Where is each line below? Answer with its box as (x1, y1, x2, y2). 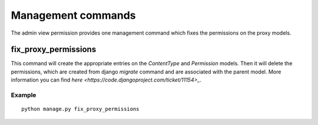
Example (11, 91, 37, 99)
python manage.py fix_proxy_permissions (21, 106, 140, 113)
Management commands (11, 9, 136, 22)
